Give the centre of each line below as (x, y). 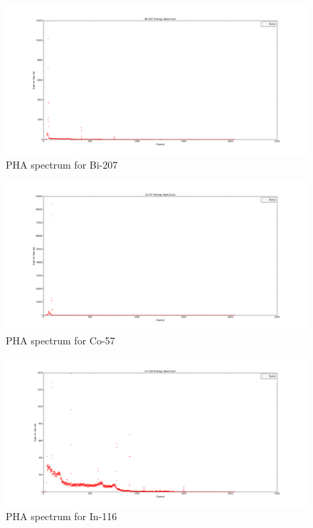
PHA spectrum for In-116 (62, 516)
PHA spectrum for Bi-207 (62, 164)
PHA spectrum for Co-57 (60, 340)
